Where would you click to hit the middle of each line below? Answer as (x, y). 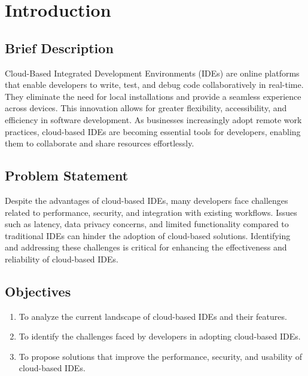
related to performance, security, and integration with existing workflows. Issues (151, 212)
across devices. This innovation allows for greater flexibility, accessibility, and (146, 108)
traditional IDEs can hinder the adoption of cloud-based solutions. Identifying (148, 235)
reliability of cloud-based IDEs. (62, 259)
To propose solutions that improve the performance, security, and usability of (160, 356)
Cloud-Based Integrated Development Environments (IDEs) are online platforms (152, 73)
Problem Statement (67, 175)
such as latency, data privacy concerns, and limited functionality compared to (147, 224)
